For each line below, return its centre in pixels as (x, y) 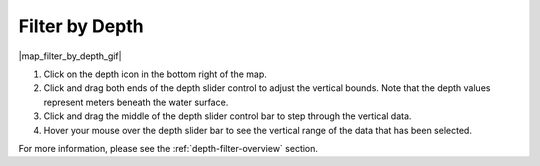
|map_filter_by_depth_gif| (70, 56)
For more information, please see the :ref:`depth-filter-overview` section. (168, 148)
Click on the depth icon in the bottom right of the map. (155, 74)
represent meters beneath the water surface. (136, 102)
